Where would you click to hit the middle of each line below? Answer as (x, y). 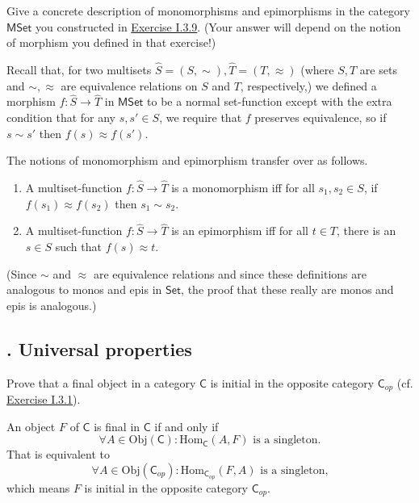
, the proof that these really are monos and (287, 289)
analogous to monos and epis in (84, 289)
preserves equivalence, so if (321, 117)
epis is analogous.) (52, 305)
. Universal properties (99, 348)
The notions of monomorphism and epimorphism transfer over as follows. (187, 160)
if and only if (186, 426)
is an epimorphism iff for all (240, 231)
